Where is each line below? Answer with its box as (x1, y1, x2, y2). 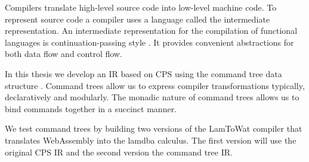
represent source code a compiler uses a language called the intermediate (5, 12, 270, 25)
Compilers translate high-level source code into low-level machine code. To (5, 1, 277, 13)
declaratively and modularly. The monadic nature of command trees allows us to (5, 91, 299, 103)
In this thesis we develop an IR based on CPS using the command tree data (5, 67, 282, 80)
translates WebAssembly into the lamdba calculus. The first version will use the (5, 134, 296, 146)
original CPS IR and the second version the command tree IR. (5, 145, 233, 158)
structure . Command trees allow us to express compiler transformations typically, (5, 79, 305, 91)
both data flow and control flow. (5, 47, 122, 60)
